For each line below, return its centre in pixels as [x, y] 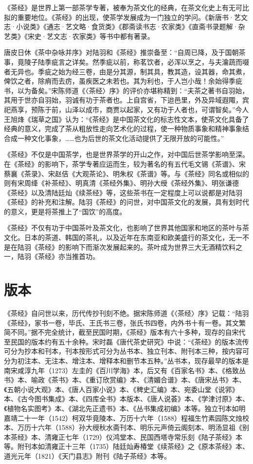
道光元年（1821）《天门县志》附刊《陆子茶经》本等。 [87, 455]
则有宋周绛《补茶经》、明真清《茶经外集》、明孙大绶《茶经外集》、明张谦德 [121, 183]
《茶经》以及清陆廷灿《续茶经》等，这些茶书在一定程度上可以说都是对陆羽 [123, 192]
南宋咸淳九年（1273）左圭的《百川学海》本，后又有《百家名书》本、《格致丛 [125, 370]
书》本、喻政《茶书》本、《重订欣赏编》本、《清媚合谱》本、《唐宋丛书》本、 [125, 380]
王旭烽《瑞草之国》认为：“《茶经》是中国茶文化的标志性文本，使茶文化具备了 [126, 119]
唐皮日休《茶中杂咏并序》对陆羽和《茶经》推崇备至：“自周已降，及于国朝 [121, 52]
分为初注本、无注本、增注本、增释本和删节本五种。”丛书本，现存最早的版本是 [126, 360]
